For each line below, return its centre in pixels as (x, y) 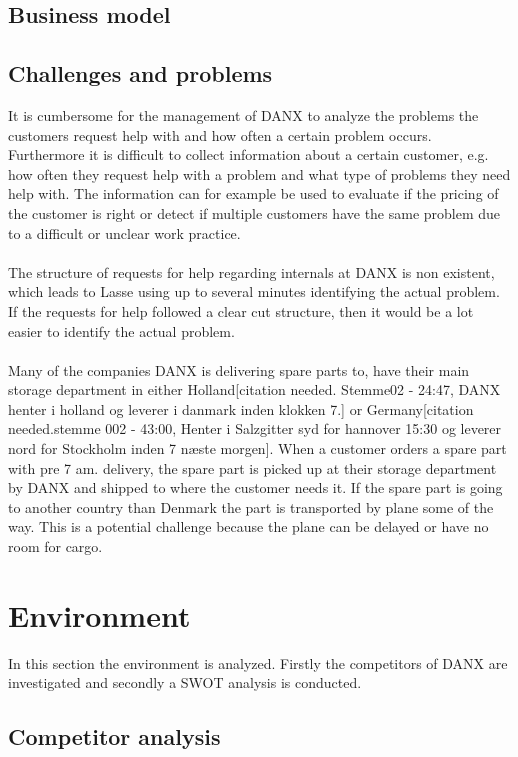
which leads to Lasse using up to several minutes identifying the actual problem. (254, 291)
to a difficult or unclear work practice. (124, 232)
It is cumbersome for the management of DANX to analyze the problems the (243, 114)
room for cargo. (55, 546)
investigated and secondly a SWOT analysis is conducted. (185, 682)
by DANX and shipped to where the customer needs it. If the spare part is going (255, 487)
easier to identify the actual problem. (121, 330)
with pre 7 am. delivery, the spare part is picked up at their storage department (252, 467)
